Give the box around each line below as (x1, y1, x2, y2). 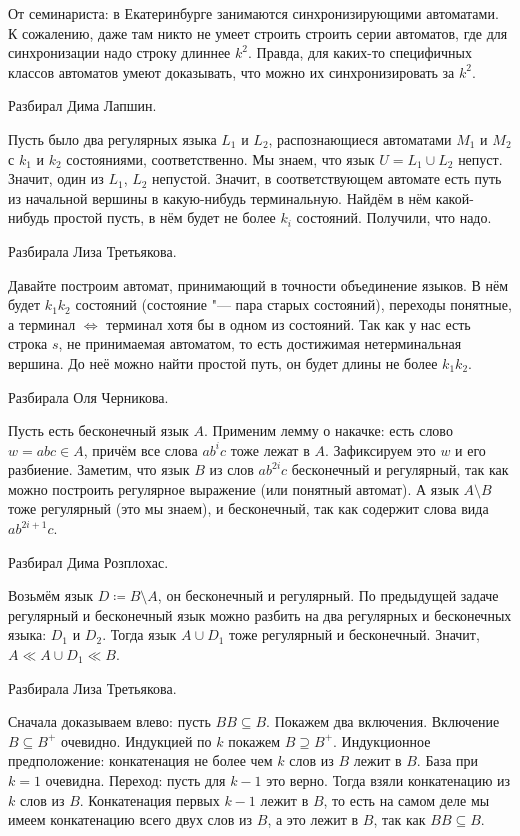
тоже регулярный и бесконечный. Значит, (229, 624, 480, 645)
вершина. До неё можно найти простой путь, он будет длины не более (8, 352, 438, 373)
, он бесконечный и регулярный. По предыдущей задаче (157, 585, 499, 606)
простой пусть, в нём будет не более (53, 207, 276, 228)
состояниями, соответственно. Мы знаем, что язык (66, 148, 375, 169)
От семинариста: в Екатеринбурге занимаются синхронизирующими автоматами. (8, 3, 499, 23)
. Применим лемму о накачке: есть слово (204, 420, 453, 441)
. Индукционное (333, 730, 431, 751)
